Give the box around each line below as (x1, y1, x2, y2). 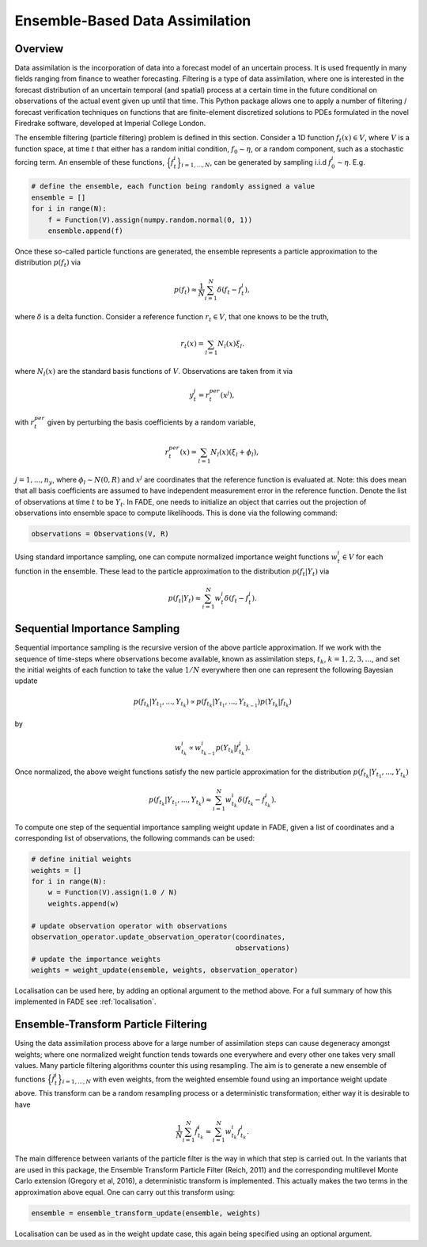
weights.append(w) (47, 899, 119, 908)
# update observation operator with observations (31, 921, 228, 930)
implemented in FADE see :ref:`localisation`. (14, 997, 157, 1006)
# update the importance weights (31, 955, 161, 963)
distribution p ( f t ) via (14, 257, 81, 269)
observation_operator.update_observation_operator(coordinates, (31, 932, 286, 941)
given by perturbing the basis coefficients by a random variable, (47, 417, 256, 427)
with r (14, 417, 35, 427)
